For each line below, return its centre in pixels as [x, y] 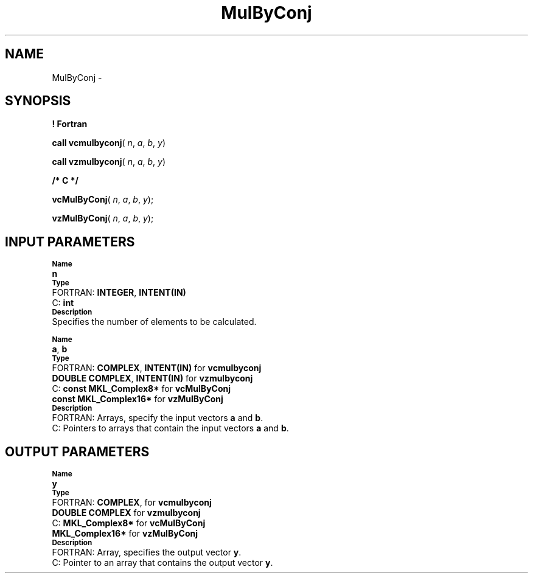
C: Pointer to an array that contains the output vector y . [162, 563]
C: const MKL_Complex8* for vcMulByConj [141, 389]
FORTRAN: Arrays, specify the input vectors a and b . [158, 418]
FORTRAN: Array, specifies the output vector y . [147, 552]
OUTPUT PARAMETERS [77, 451]
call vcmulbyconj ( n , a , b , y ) [109, 143]
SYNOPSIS [38, 101]
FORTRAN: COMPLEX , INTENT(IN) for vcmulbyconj [157, 368]
